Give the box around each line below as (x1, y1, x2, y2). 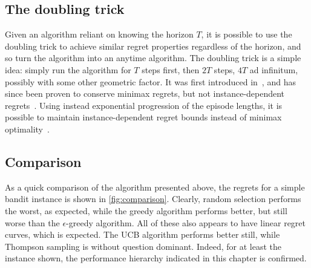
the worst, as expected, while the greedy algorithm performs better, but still (5, 204, 287, 217)
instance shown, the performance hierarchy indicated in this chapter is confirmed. (5, 252, 307, 264)
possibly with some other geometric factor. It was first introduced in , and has (5, 75, 296, 88)
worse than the (5, 216, 60, 229)
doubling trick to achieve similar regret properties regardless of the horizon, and (5, 39, 301, 52)
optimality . (5, 122, 50, 135)
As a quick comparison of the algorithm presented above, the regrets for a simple (5, 180, 305, 193)
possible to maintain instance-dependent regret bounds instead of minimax (5, 111, 282, 123)
